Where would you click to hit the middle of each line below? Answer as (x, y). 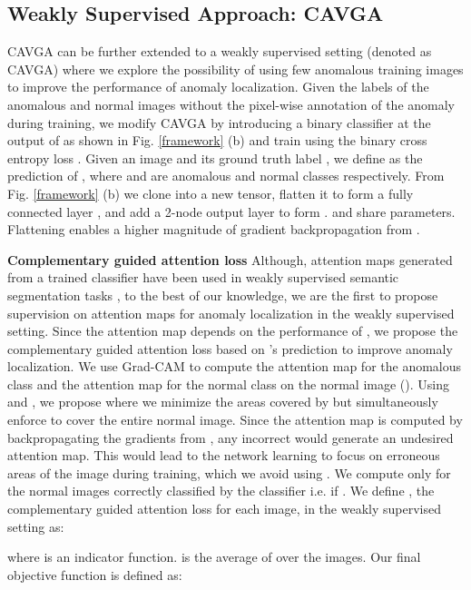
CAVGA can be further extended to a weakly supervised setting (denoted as (220, 51)
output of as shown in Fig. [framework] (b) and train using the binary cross (217, 140)
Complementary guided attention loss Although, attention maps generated (230, 259)
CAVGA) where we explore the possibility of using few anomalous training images (235, 69)
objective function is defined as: (95, 574)
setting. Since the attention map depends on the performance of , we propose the (233, 331)
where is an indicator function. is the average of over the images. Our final (214, 557)
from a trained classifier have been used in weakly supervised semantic (203, 277)
